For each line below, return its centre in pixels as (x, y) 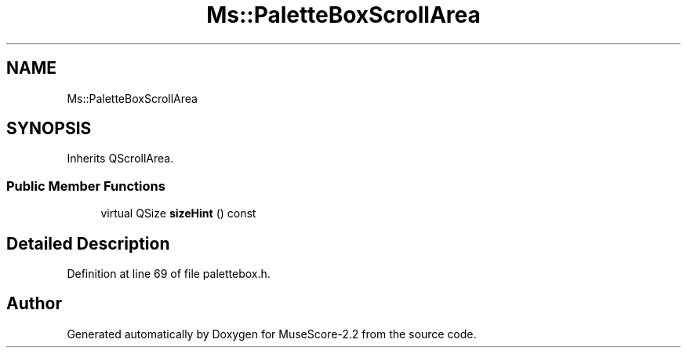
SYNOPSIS (49, 129)
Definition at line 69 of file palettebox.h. (169, 274)
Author (34, 304)
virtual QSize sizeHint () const (178, 213)
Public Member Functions (86, 186)
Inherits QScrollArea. (120, 159)
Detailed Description (88, 243)
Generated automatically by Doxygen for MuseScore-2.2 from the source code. (272, 334)
